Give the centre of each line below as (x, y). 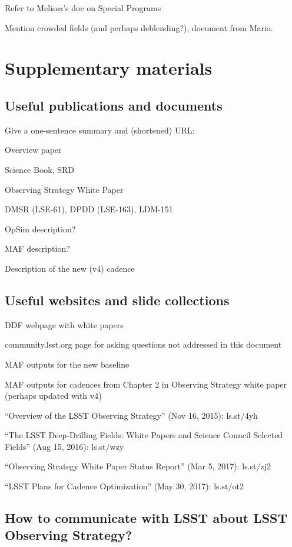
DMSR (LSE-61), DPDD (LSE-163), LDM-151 (89, 209)
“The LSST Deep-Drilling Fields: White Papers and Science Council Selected (144, 435)
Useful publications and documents (114, 105)
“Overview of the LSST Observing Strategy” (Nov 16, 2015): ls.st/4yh (131, 415)
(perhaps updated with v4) (53, 396)
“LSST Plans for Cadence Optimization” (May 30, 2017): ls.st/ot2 (124, 486)
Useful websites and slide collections (117, 300)
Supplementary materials (109, 68)
